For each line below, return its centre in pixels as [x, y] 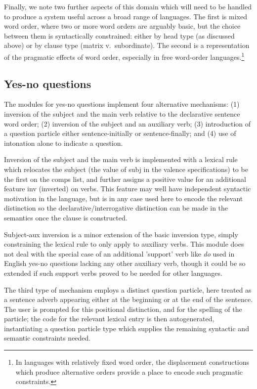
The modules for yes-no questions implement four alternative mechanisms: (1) [122, 104]
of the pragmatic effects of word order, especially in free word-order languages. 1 [124, 56]
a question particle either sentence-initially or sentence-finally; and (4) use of [120, 133]
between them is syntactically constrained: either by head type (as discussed [119, 35]
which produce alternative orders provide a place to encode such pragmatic [129, 371]
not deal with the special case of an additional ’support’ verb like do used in [119, 253]
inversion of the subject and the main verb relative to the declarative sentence [122, 114]
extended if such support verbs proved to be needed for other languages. [113, 273]
